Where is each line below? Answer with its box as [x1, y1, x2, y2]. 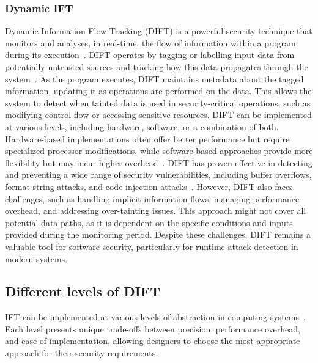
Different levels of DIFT [5, 282, 160, 301]
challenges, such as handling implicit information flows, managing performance [5, 192, 300, 205]
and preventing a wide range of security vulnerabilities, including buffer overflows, [5, 168, 312, 181]
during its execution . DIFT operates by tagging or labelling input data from [5, 48, 295, 61]
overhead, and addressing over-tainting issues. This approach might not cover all [5, 204, 306, 217]
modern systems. [5, 252, 68, 265]
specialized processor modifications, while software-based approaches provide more [5, 144, 313, 157]
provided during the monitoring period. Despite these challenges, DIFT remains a [5, 228, 311, 241]
